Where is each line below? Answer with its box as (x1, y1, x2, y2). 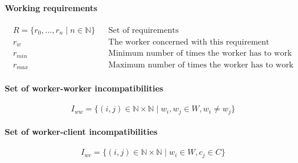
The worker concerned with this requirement (108, 38, 270, 46)
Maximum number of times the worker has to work (108, 60, 294, 69)
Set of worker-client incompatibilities (5, 125, 158, 138)
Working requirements (5, 1, 98, 13)
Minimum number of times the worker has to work (108, 49, 292, 58)
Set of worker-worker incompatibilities (5, 81, 164, 94)
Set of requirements (108, 26, 179, 35)
